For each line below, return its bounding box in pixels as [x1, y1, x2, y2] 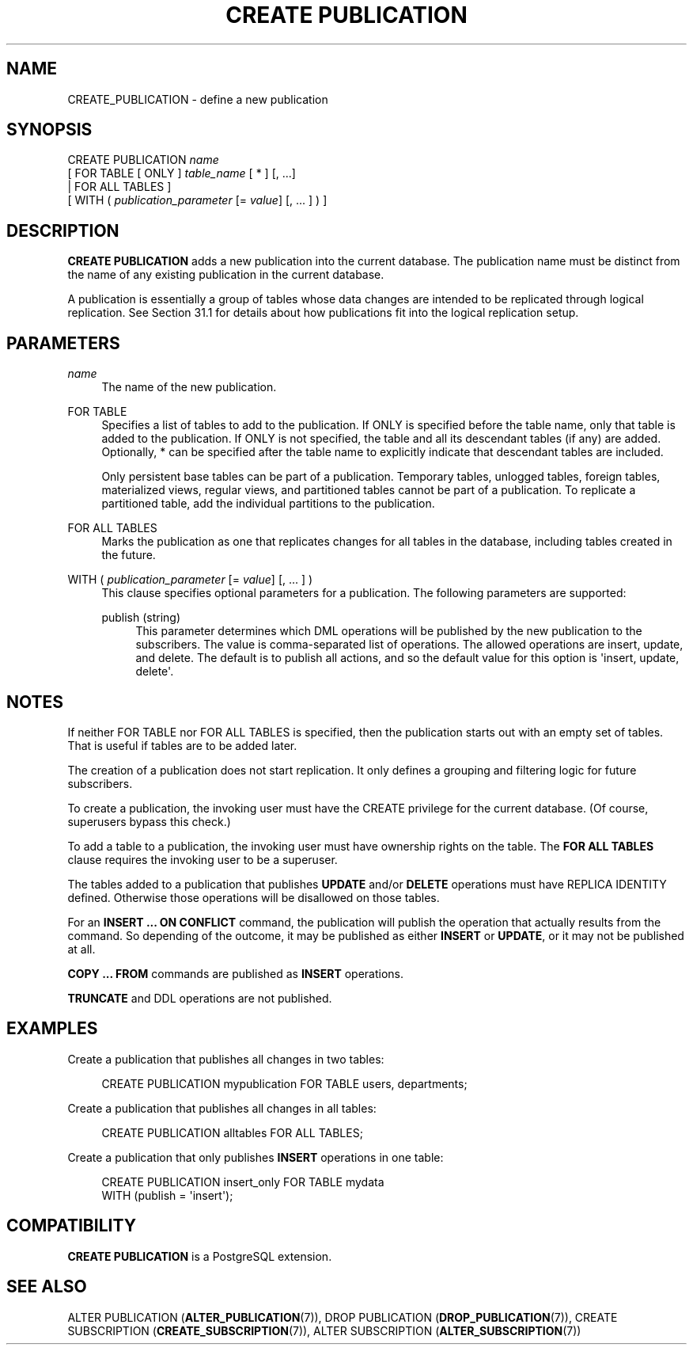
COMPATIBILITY [6, 1216, 136, 1236]
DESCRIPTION [6, 220, 119, 241]
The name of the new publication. [101, 380, 277, 394]
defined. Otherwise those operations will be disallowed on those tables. [67, 890, 440, 904]
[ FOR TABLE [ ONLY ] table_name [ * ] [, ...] [67, 166, 296, 181]
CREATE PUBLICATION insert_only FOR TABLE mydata [101, 1174, 384, 1189]
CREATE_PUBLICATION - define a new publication [67, 92, 328, 106]
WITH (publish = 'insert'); [101, 1188, 233, 1202]
